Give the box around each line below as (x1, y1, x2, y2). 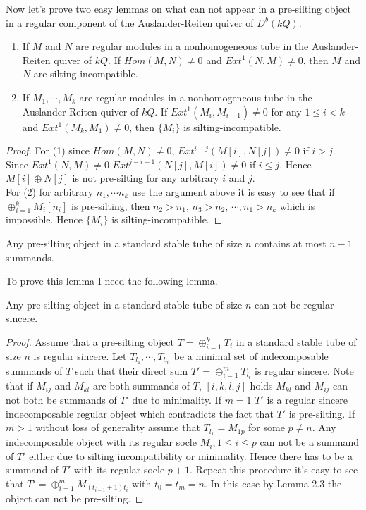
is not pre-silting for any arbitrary (72, 170, 219, 185)
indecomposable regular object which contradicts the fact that (6, 406, 274, 421)
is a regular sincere (267, 392, 348, 407)
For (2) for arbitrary (6, 184, 94, 199)
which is (279, 198, 315, 213)
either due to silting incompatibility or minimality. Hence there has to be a (29, 448, 353, 463)
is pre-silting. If (288, 406, 355, 421)
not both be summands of (6, 392, 117, 407)
